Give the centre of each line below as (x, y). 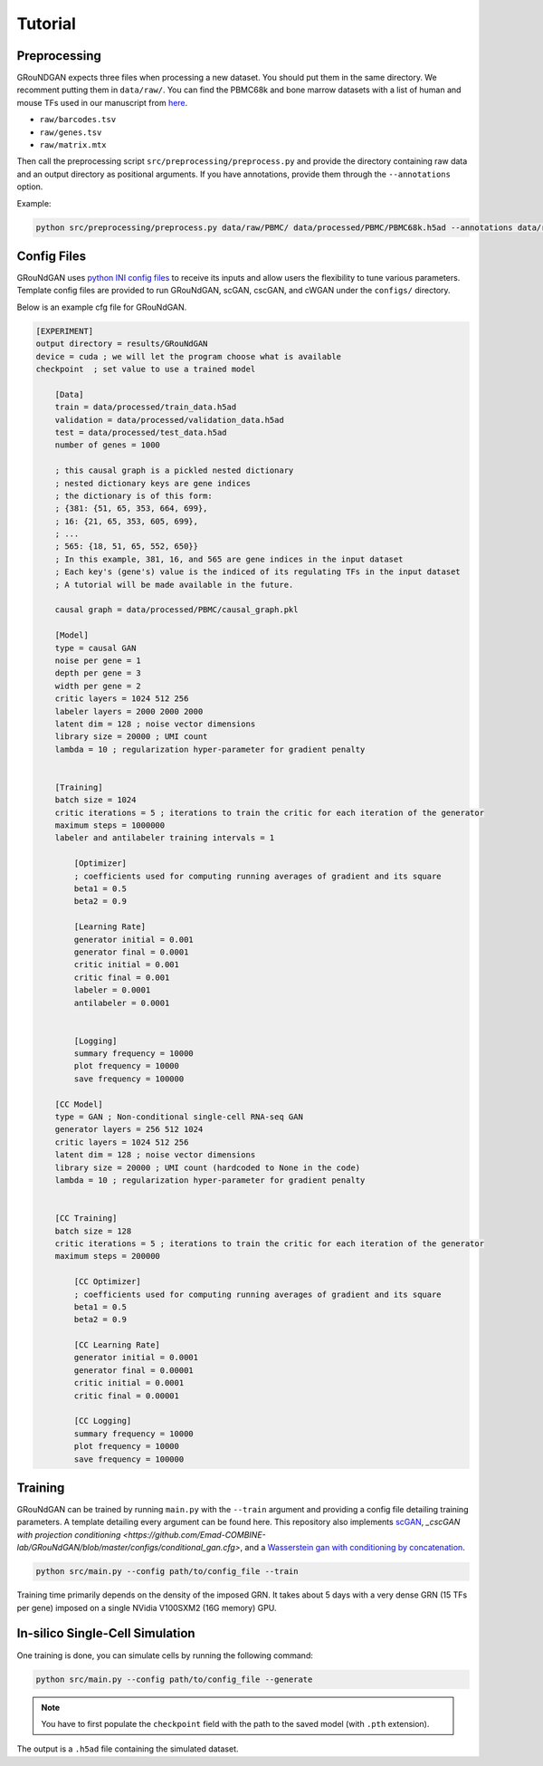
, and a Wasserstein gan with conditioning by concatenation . (352, 1548)
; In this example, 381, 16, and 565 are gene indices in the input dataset (229, 559)
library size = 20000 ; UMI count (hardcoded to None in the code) (208, 1167)
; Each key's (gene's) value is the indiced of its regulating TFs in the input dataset (257, 572)
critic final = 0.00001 (127, 1396)
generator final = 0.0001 (131, 952)
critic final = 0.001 (122, 977)
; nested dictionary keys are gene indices (152, 483)
